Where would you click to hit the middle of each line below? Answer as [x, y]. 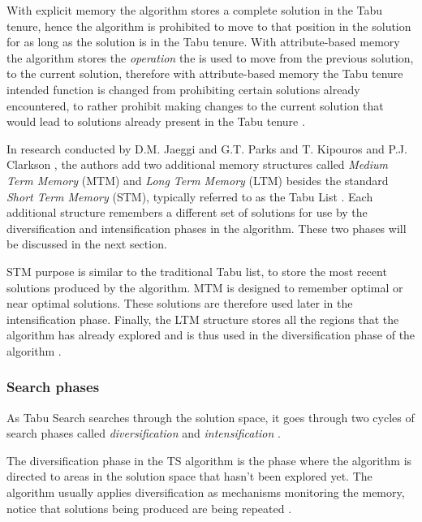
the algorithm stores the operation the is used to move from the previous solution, [210, 57]
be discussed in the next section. [87, 244]
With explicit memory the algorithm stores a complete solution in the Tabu [195, 10]
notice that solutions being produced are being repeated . [149, 508]
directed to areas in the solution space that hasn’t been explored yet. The [189, 476]
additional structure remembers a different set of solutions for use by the [187, 212]
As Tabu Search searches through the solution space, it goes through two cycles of [211, 417]
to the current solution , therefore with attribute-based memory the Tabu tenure [205, 73]
